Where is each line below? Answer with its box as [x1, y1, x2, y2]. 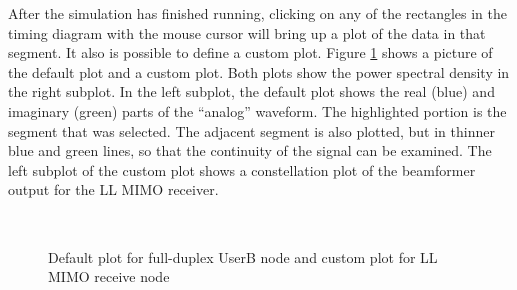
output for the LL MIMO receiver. [8, 179, 219, 200]
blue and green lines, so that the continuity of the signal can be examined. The [8, 140, 492, 161]
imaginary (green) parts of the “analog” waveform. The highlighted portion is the [8, 100, 507, 121]
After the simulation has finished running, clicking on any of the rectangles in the [8, 3, 508, 23]
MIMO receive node [48, 266, 170, 287]
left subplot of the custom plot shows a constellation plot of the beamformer [8, 159, 476, 180]
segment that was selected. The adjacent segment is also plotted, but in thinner [8, 120, 495, 141]
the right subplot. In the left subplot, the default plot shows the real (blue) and [8, 81, 495, 102]
